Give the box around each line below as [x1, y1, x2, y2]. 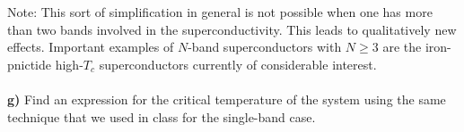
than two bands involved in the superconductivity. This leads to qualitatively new [7, 20, 457, 38]
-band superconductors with [188, 37, 342, 56]
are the [382, 37, 422, 56]
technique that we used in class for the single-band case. [7, 107, 316, 126]
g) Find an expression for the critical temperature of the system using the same [7, 90, 446, 109]
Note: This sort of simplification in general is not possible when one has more [7, 3, 433, 21]
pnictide [7, 54, 52, 73]
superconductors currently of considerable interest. [99, 54, 377, 73]
